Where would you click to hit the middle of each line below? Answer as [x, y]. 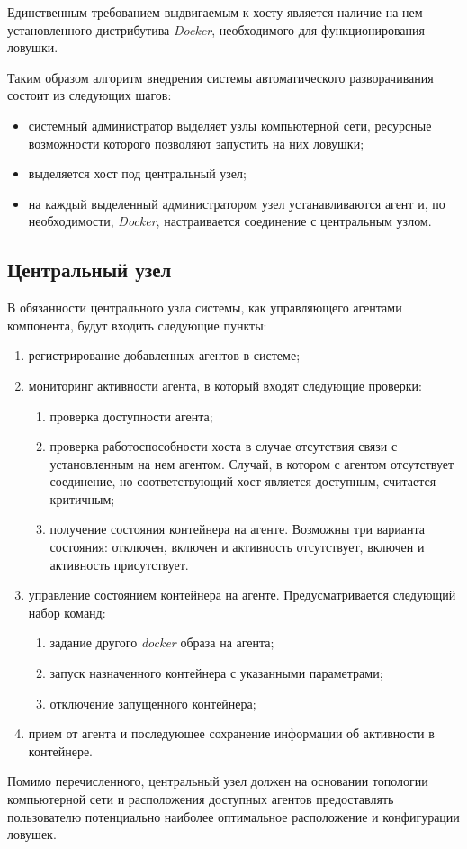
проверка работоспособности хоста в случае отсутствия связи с [224, 446]
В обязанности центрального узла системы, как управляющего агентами [205, 307]
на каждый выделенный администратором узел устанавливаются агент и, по [237, 203]
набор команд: [67, 612]
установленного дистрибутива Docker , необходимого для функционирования [216, 29]
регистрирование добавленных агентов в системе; [164, 355]
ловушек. [32, 834]
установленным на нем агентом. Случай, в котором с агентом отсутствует [252, 463]
